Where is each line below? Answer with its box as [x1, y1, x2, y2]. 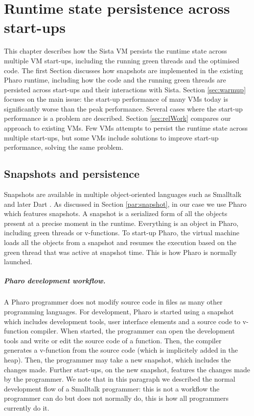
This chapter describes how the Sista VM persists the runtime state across [4, 46, 227, 56]
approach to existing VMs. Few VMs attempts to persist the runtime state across [4, 123, 248, 133]
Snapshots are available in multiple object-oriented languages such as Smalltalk [4, 189, 242, 199]
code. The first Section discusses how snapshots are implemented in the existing [4, 65, 243, 75]
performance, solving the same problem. [4, 142, 124, 152]
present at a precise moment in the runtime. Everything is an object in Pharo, [4, 218, 239, 228]
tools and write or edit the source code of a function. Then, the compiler [4, 335, 222, 345]
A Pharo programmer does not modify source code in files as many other [4, 297, 223, 307]
